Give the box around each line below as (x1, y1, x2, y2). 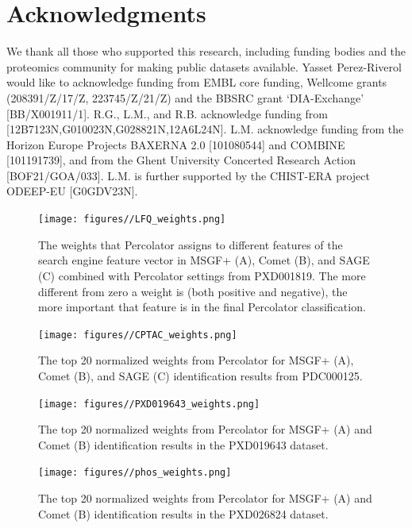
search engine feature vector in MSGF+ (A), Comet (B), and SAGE (38, 252, 370, 268)
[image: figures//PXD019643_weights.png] (38, 398, 260, 410)
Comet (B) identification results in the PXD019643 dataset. (38, 436, 329, 453)
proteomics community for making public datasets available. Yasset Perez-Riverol (6, 58, 402, 75)
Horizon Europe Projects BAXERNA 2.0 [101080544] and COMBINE (6, 136, 345, 152)
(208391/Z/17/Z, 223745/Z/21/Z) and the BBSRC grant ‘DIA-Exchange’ (6, 89, 364, 106)
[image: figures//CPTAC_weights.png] (38, 329, 237, 341)
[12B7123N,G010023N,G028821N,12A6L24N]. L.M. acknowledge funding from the (6, 121, 404, 137)
